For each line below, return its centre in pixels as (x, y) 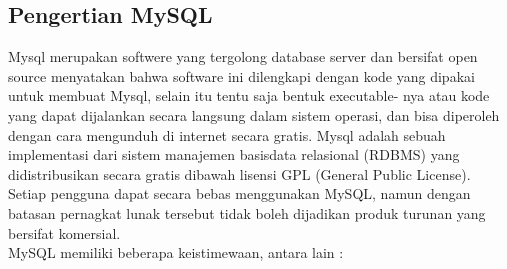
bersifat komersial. (64, 232)
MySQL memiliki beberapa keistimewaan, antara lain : (176, 252)
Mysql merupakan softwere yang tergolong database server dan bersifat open (243, 56)
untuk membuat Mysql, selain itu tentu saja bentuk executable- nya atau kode (249, 95)
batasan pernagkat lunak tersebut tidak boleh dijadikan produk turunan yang (247, 212)
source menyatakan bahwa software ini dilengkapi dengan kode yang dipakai (241, 75)
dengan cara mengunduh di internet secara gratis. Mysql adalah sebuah (227, 134)
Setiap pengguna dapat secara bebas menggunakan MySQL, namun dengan (239, 193)
